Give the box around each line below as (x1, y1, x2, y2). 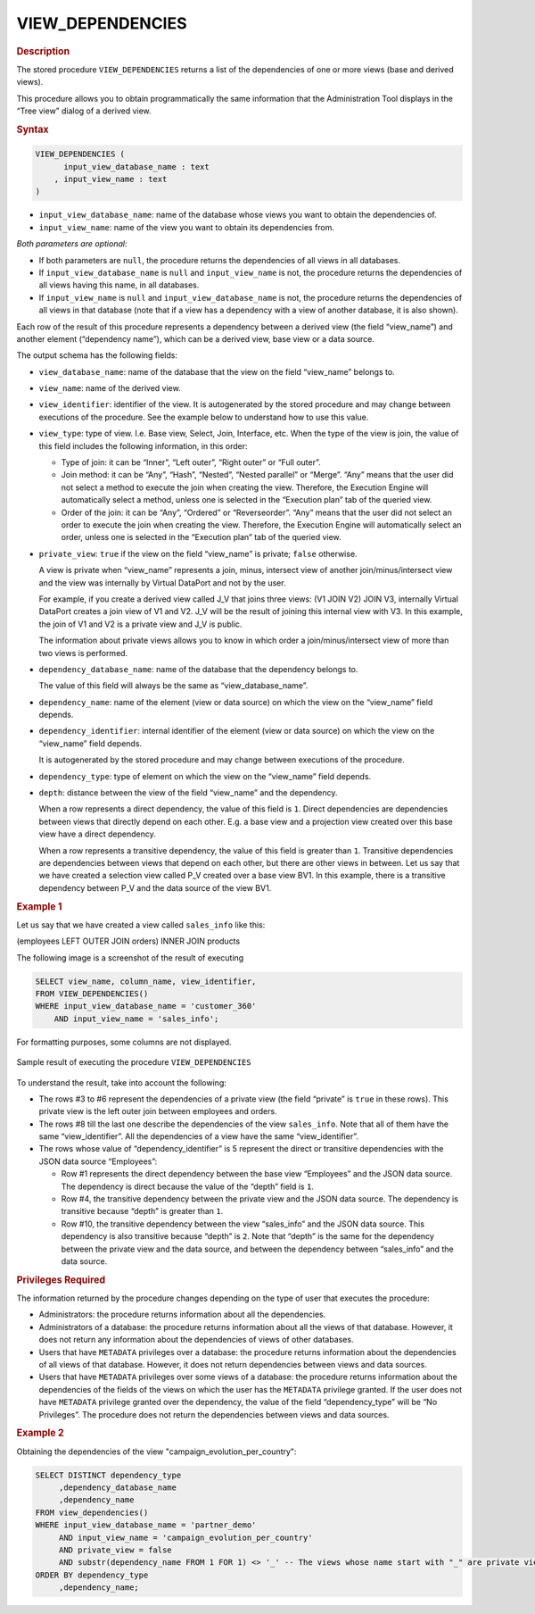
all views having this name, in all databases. (38, 279, 200, 290)
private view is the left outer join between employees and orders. (38, 1106, 277, 1117)
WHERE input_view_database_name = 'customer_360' (35, 1001, 257, 1011)
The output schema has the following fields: (16, 350, 178, 361)
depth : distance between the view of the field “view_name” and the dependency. (38, 787, 338, 798)
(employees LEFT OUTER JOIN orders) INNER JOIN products (16, 936, 241, 946)
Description (16, 45, 70, 57)
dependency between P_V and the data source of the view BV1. (38, 882, 272, 893)
